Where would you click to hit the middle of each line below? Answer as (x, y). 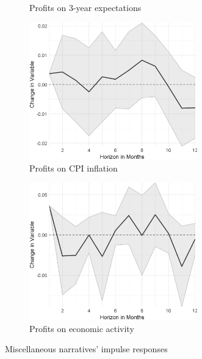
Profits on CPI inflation (74, 168)
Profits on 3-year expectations (85, 7)
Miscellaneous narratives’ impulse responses (86, 349)
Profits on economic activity (82, 328)
